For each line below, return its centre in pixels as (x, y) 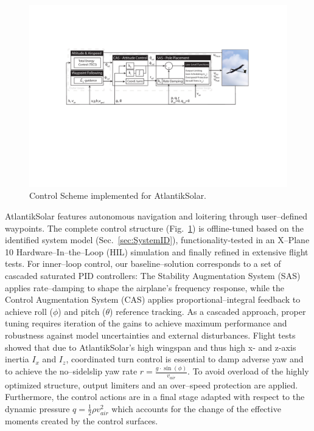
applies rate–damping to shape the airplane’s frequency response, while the (145, 287)
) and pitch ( (82, 311)
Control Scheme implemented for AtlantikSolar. (118, 195)
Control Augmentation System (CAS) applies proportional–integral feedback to (153, 299)
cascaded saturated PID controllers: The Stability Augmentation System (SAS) (153, 275)
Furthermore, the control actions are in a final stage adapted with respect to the (155, 397)
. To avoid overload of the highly (248, 371)
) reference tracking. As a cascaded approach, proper (208, 311)
